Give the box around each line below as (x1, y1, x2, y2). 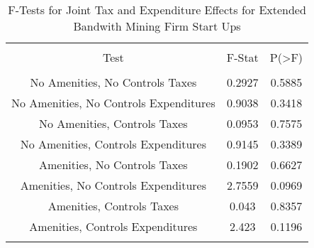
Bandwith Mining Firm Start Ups (73, 18, 241, 34)
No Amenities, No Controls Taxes (30, 74, 197, 90)
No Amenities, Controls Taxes (39, 115, 188, 131)
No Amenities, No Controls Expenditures (11, 95, 215, 111)
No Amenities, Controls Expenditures (20, 136, 207, 152)
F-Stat (226, 49, 259, 65)
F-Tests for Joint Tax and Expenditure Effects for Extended (8, 1, 306, 18)
